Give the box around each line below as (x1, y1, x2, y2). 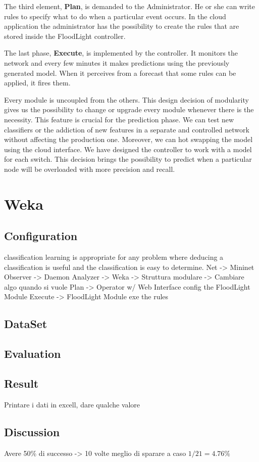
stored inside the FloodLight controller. (4, 30, 126, 41)
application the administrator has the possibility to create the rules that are (4, 21, 239, 31)
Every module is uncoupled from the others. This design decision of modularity (4, 94, 249, 105)
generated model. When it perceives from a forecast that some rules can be (4, 67, 236, 78)
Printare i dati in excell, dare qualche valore (4, 399, 140, 409)
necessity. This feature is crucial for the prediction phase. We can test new (4, 114, 234, 124)
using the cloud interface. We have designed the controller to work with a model (4, 144, 252, 154)
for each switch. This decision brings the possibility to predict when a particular (4, 154, 252, 164)
